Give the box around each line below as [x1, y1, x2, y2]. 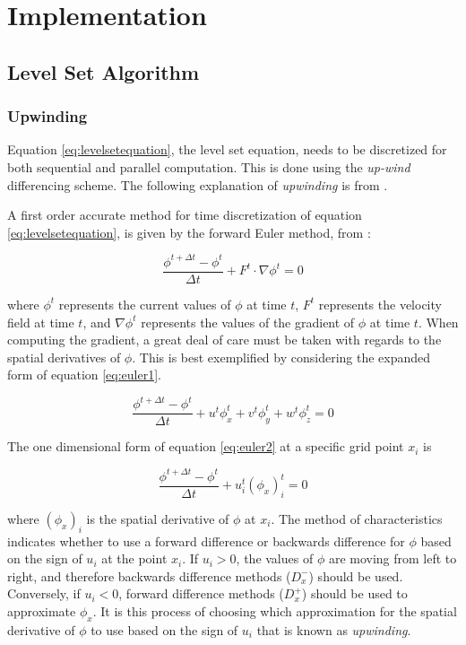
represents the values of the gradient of [141, 312, 355, 331]
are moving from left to [328, 549, 457, 568]
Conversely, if [7, 584, 81, 603]
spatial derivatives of [7, 347, 121, 366]
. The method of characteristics [271, 509, 443, 527]
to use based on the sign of [91, 620, 238, 639]
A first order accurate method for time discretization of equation [7, 205, 362, 224]
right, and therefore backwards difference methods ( [7, 566, 291, 585]
